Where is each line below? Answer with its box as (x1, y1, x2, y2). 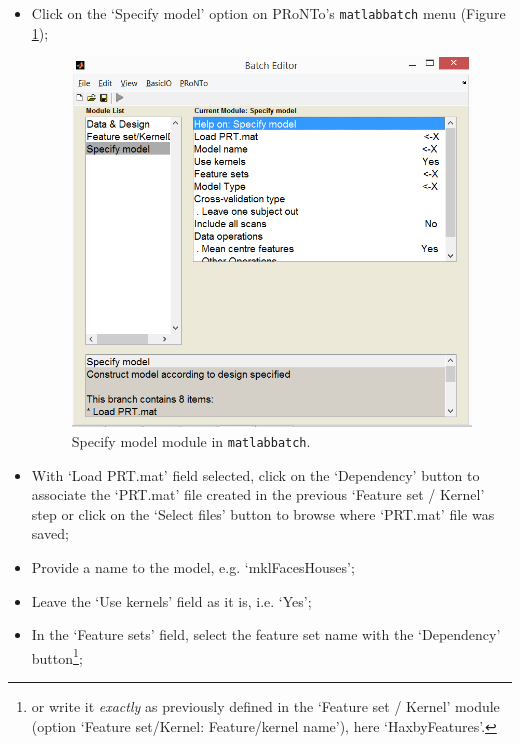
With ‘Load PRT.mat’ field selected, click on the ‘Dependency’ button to (31, 464, 480, 485)
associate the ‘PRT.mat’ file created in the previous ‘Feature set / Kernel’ (31, 484, 485, 505)
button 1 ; (31, 644, 83, 668)
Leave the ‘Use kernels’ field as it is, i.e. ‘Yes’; (31, 590, 312, 611)
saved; (31, 523, 69, 544)
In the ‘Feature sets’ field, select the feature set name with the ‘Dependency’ (31, 624, 501, 645)
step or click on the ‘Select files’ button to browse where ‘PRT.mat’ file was (31, 503, 495, 524)
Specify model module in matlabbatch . (71, 430, 311, 451)
